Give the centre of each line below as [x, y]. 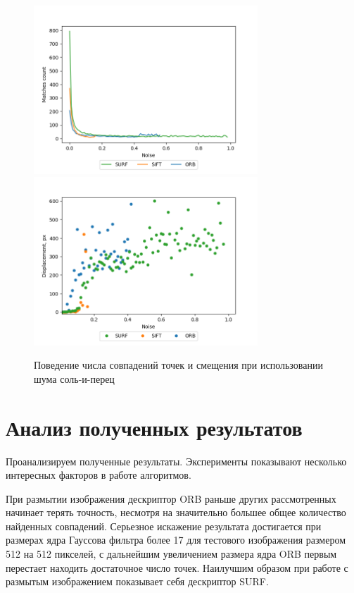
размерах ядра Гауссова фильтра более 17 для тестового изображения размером [176, 540]
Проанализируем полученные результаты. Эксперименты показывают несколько [176, 461]
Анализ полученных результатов [154, 427]
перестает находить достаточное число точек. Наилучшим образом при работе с [177, 567]
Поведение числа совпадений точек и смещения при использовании [178, 365]
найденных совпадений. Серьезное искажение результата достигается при [164, 526]
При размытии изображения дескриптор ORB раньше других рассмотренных [171, 498]
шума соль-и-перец [74, 378]
